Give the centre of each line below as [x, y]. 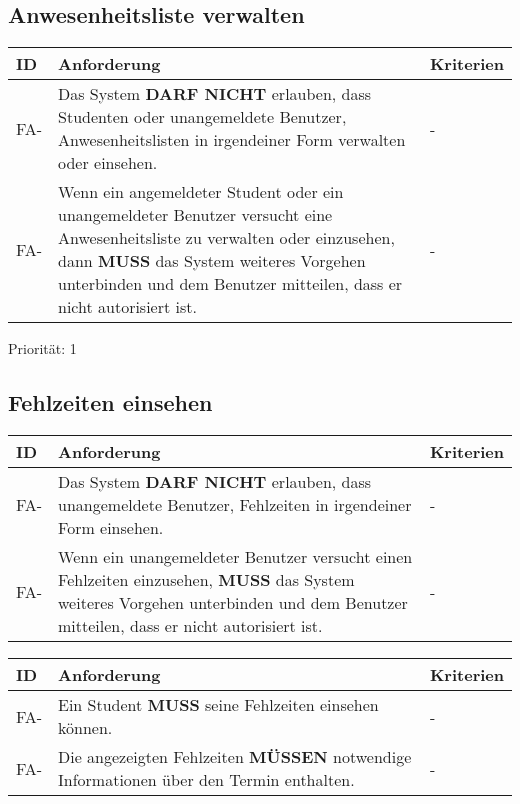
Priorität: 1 [42, 348]
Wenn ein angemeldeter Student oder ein [201, 192]
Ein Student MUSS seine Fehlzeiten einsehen [218, 704]
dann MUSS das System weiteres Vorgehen [212, 261]
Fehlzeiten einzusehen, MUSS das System [206, 579]
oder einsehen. [108, 163]
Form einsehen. [111, 527]
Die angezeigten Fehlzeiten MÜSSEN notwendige [235, 756]
